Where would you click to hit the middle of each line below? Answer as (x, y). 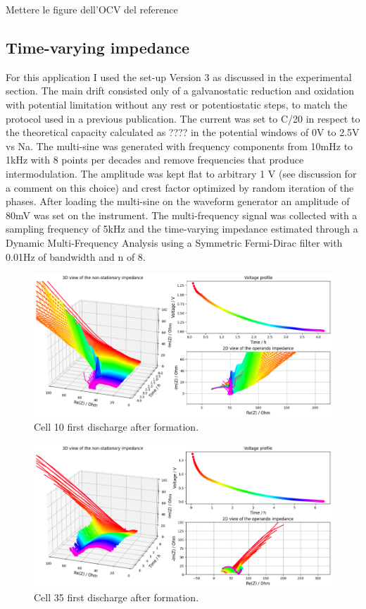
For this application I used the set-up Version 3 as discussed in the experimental (179, 76)
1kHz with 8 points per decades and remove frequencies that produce (155, 160)
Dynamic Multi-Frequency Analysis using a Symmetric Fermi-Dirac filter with (174, 242)
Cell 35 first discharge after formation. (116, 597)
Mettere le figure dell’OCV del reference (92, 9)
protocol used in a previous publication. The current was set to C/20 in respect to (183, 118)
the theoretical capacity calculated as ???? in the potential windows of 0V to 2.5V (183, 132)
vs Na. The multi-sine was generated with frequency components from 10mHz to (179, 146)
